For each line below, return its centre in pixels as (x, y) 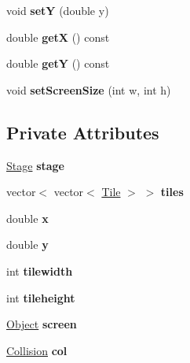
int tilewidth (40, 270)
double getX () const (58, 37)
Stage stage (35, 165)
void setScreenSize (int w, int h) (89, 89)
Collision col (37, 350)
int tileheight (41, 297)
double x (27, 218)
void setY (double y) (58, 10)
